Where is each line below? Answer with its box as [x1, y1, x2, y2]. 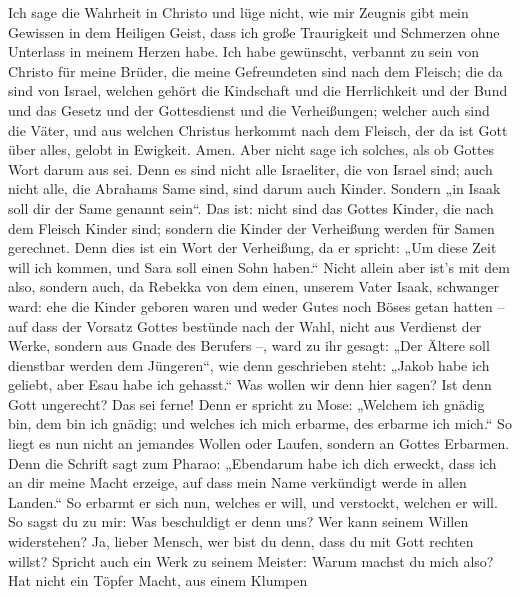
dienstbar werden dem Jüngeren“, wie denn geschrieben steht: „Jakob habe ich [8, 354, 490, 375]
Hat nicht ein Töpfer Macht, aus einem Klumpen [8, 570, 308, 591]
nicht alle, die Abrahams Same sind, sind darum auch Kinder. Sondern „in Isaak [8, 178, 501, 199]
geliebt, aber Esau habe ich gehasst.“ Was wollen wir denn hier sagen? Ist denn [8, 374, 492, 395]
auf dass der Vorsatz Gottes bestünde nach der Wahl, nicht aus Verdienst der [8, 315, 482, 336]
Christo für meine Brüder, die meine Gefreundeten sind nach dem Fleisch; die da [8, 60, 503, 81]
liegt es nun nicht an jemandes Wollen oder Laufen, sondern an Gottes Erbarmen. [8, 433, 510, 454]
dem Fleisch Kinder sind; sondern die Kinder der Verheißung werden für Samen [8, 217, 495, 238]
